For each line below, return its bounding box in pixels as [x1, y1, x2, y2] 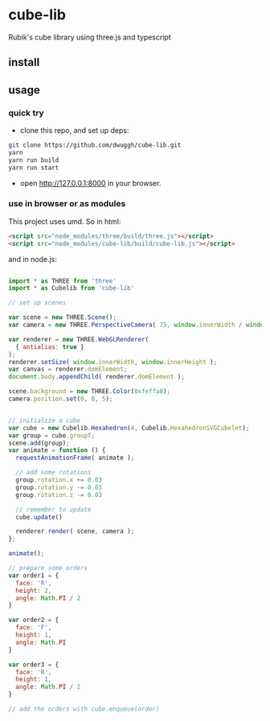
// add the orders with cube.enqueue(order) [8, 705, 160, 714]
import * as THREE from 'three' [8, 276, 117, 285]
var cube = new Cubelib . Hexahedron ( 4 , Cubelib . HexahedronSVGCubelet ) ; [8, 424, 250, 432]
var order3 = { [8, 661, 59, 669]
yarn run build [8, 155, 59, 164]
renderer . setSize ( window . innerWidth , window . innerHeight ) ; [8, 358, 218, 366]
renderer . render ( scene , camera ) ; [15, 528, 135, 536]
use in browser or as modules [8, 198, 126, 209]
